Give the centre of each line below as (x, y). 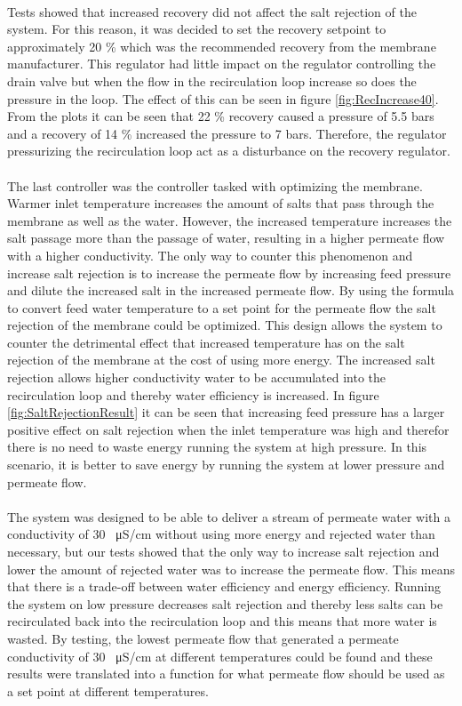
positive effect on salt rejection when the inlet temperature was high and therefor (228, 429)
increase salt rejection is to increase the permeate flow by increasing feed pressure (229, 273)
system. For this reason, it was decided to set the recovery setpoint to (197, 29)
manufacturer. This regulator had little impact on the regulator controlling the (222, 64)
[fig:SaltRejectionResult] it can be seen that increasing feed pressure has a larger (226, 412)
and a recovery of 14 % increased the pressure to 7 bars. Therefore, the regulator (227, 133)
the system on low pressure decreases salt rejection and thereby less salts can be (225, 603)
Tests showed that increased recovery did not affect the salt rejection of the (212, 11)
